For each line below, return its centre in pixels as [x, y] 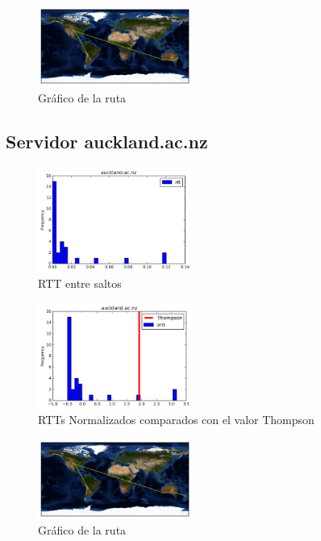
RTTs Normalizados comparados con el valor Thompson [176, 420]
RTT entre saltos [80, 283]
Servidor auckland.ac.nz [107, 141]
